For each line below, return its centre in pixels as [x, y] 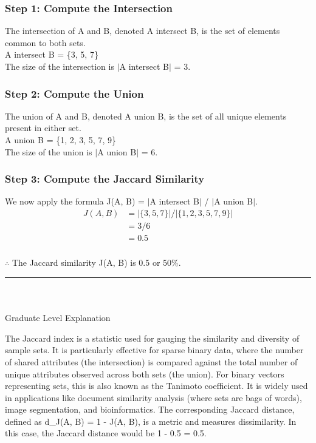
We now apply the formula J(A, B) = [75, 201]
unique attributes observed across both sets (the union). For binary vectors [145, 374]
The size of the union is [49, 151]
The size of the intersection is [60, 66]
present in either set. [43, 128]
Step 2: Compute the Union [74, 93]
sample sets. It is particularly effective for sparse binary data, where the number [154, 350]
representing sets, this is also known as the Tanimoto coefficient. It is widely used [156, 386]
